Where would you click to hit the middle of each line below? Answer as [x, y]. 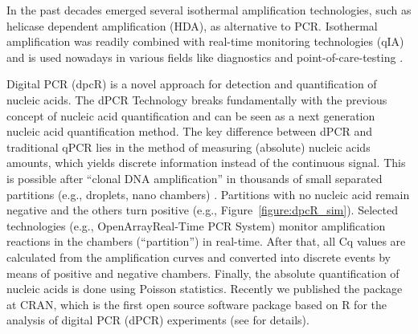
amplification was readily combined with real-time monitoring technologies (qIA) [205, 41]
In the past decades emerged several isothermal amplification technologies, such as [209, 10]
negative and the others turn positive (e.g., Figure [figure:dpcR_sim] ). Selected [202, 210]
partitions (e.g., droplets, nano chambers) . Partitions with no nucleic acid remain [208, 194]
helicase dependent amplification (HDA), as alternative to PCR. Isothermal [192, 25]
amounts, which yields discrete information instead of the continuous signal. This [206, 163]
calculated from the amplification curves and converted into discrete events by [199, 257]
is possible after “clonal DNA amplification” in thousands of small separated [195, 178]
